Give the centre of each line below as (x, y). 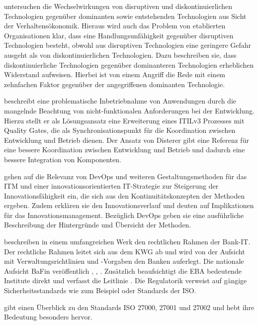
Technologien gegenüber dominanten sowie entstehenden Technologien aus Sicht (125, 16)
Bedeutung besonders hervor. (48, 317)
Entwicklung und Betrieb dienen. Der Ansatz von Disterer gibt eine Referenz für (127, 140)
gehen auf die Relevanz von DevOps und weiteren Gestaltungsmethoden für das (126, 176)
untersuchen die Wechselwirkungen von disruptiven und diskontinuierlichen (118, 6)
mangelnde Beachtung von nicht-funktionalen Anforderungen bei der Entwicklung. (129, 110)
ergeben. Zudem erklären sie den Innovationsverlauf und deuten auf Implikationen (129, 205)
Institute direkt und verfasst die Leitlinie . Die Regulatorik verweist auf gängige (126, 280)
